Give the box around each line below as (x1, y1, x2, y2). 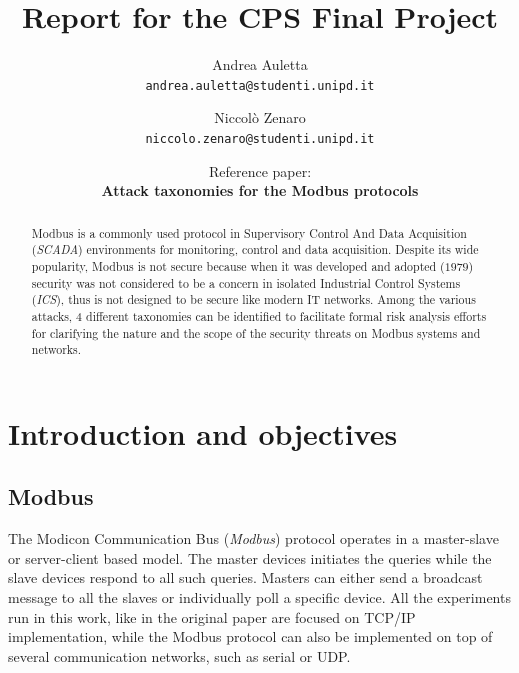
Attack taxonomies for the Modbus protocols (101, 180, 419, 201)
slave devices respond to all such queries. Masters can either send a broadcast (8, 567, 483, 588)
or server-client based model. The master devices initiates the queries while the (8, 547, 492, 568)
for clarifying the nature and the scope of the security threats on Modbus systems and (31, 324, 481, 341)
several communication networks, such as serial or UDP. (8, 645, 351, 666)
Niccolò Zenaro (214, 107, 306, 128)
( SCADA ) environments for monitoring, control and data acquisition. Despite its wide (31, 241, 479, 258)
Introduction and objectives (8, 412, 398, 453)
